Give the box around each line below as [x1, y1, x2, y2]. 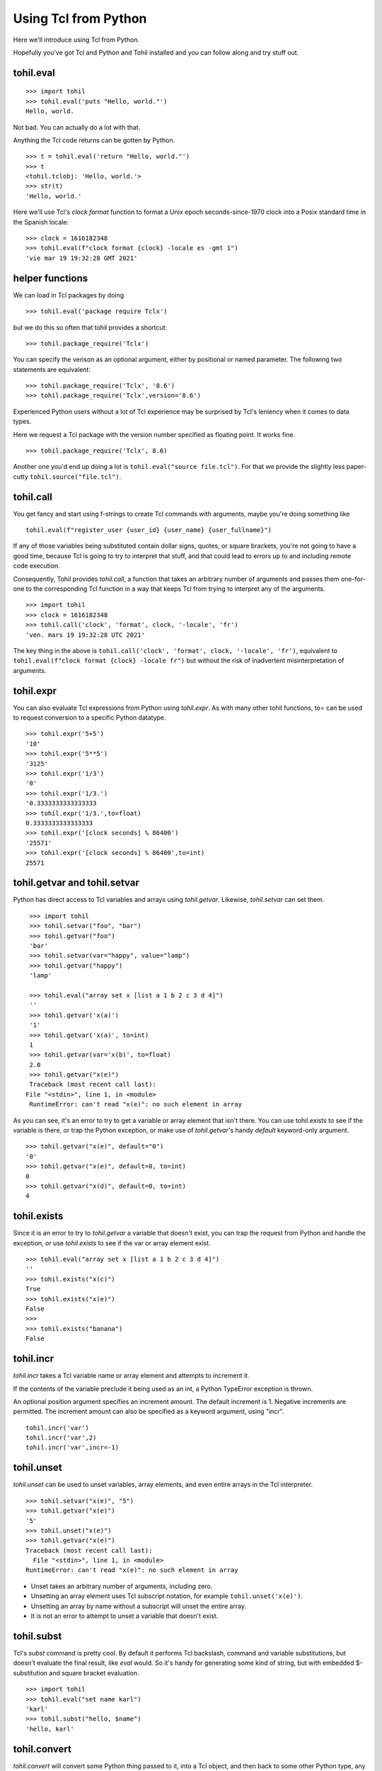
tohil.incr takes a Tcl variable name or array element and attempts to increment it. [13, 1371, 250, 1380]
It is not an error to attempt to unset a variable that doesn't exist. [30, 1612, 219, 1620]
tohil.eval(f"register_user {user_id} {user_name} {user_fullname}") [25, 526, 272, 534]
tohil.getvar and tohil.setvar [13, 877, 139, 889]
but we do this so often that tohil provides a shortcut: [13, 323, 168, 332]
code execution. [13, 562, 60, 570]
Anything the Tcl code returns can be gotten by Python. [13, 135, 175, 145]
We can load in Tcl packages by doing [13, 290, 125, 299]
